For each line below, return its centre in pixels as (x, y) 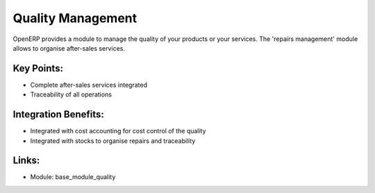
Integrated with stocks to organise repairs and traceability (113, 141)
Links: (26, 161)
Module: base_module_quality (73, 177)
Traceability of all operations (71, 94)
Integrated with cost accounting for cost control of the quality (118, 131)
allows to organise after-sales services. (69, 48)
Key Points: (38, 68)
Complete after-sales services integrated (89, 85)
